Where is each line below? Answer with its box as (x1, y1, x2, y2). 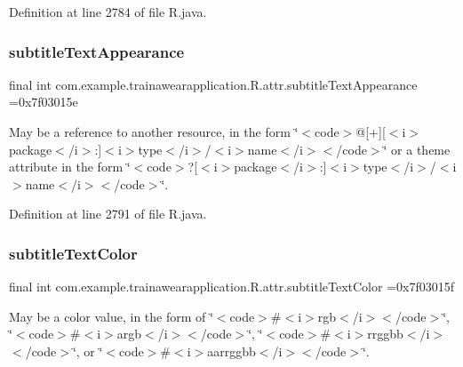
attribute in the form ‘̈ (9, 157, 131, 176)
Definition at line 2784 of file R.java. (9, 3, 207, 20)
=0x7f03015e (9, 92, 78, 111)
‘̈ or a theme (383, 140, 451, 158)
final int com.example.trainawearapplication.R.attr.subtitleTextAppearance (9, 75, 418, 93)
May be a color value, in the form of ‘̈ (9, 307, 213, 325)
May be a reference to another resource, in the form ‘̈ (9, 123, 299, 140)
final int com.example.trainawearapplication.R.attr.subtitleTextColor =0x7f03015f (9, 277, 455, 296)
